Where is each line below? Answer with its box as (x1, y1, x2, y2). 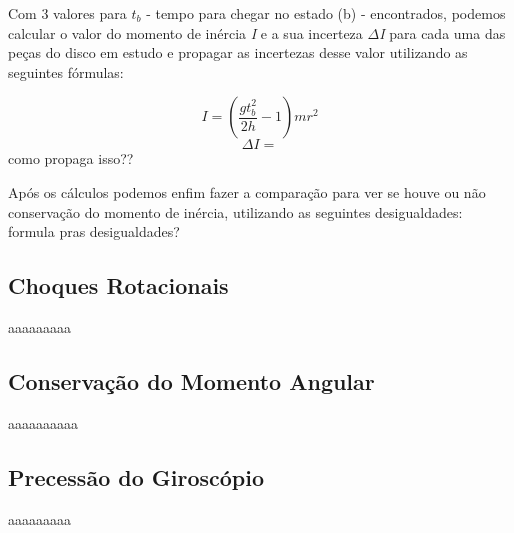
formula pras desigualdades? (8, 221, 180, 242)
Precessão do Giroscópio (8, 461, 265, 492)
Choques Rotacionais (8, 270, 229, 301)
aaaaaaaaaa (8, 412, 78, 433)
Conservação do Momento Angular (8, 365, 375, 396)
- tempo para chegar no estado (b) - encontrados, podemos (146, 3, 506, 23)
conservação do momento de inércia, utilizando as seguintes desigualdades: (8, 201, 463, 222)
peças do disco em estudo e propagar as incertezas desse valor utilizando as (8, 42, 468, 63)
